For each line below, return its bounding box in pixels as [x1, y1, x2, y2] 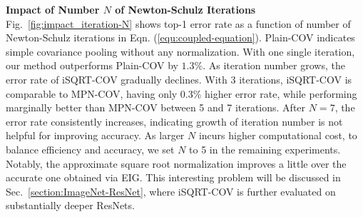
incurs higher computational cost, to [198, 128, 357, 143]
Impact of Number [6, 2, 100, 16]
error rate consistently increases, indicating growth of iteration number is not [6, 113, 343, 128]
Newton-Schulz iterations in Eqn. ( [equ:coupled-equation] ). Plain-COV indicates [6, 30, 355, 45]
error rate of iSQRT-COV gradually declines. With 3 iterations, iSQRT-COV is [6, 71, 352, 86]
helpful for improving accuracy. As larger [6, 128, 185, 143]
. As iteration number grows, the [203, 58, 345, 73]
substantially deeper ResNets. [6, 198, 135, 213]
